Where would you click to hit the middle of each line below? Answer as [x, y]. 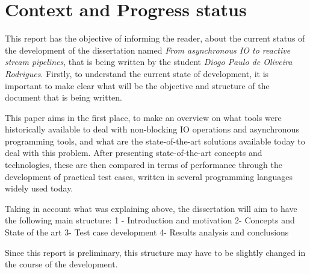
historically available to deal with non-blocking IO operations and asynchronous [152, 129]
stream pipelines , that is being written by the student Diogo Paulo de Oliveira [149, 62]
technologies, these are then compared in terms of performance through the [144, 165]
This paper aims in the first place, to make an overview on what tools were [143, 117]
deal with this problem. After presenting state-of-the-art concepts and [134, 153]
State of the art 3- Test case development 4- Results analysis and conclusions [147, 232]
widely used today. [39, 188]
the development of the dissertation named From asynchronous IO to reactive [148, 50]
